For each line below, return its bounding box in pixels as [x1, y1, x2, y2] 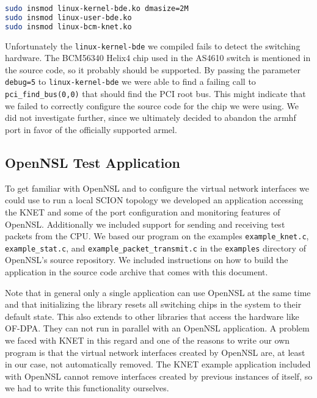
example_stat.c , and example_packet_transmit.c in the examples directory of [5, 241, 306, 254]
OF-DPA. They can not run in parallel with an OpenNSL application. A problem [5, 322, 310, 335]
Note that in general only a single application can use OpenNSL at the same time [5, 286, 311, 298]
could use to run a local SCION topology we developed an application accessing [5, 194, 304, 206]
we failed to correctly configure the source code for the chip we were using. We [5, 99, 299, 112]
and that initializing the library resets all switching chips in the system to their [5, 298, 302, 311]
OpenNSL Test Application [5, 153, 180, 172]
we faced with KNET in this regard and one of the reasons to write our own [5, 334, 290, 347]
